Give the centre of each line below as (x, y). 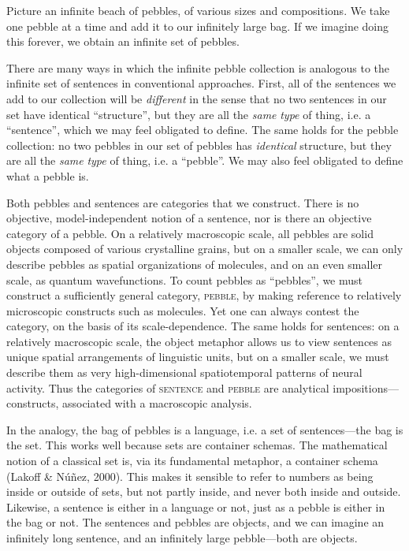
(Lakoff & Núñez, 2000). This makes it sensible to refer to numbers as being (190, 476)
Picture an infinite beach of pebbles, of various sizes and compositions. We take (198, 10)
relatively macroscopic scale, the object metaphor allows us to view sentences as (199, 341)
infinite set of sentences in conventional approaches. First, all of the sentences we (201, 83)
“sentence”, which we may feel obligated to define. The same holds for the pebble (203, 130)
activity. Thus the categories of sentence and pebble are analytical (168, 387)
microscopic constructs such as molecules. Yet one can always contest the (183, 310)
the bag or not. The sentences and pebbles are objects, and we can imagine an (195, 522)
